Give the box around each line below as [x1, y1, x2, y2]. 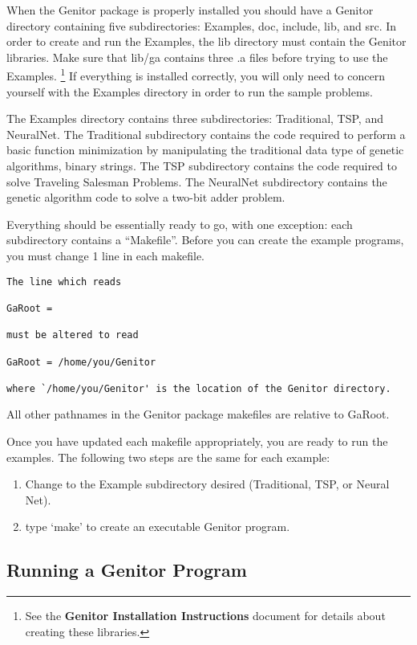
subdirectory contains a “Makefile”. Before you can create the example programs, [6, 231, 404, 248]
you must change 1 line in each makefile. [6, 247, 204, 263]
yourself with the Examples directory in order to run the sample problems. [6, 83, 373, 100]
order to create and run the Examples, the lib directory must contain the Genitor [6, 33, 407, 50]
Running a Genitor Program [6, 557, 247, 582]
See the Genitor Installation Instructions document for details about [25, 607, 386, 624]
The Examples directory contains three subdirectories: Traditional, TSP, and [6, 110, 383, 127]
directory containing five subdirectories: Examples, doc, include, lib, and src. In [6, 17, 397, 34]
